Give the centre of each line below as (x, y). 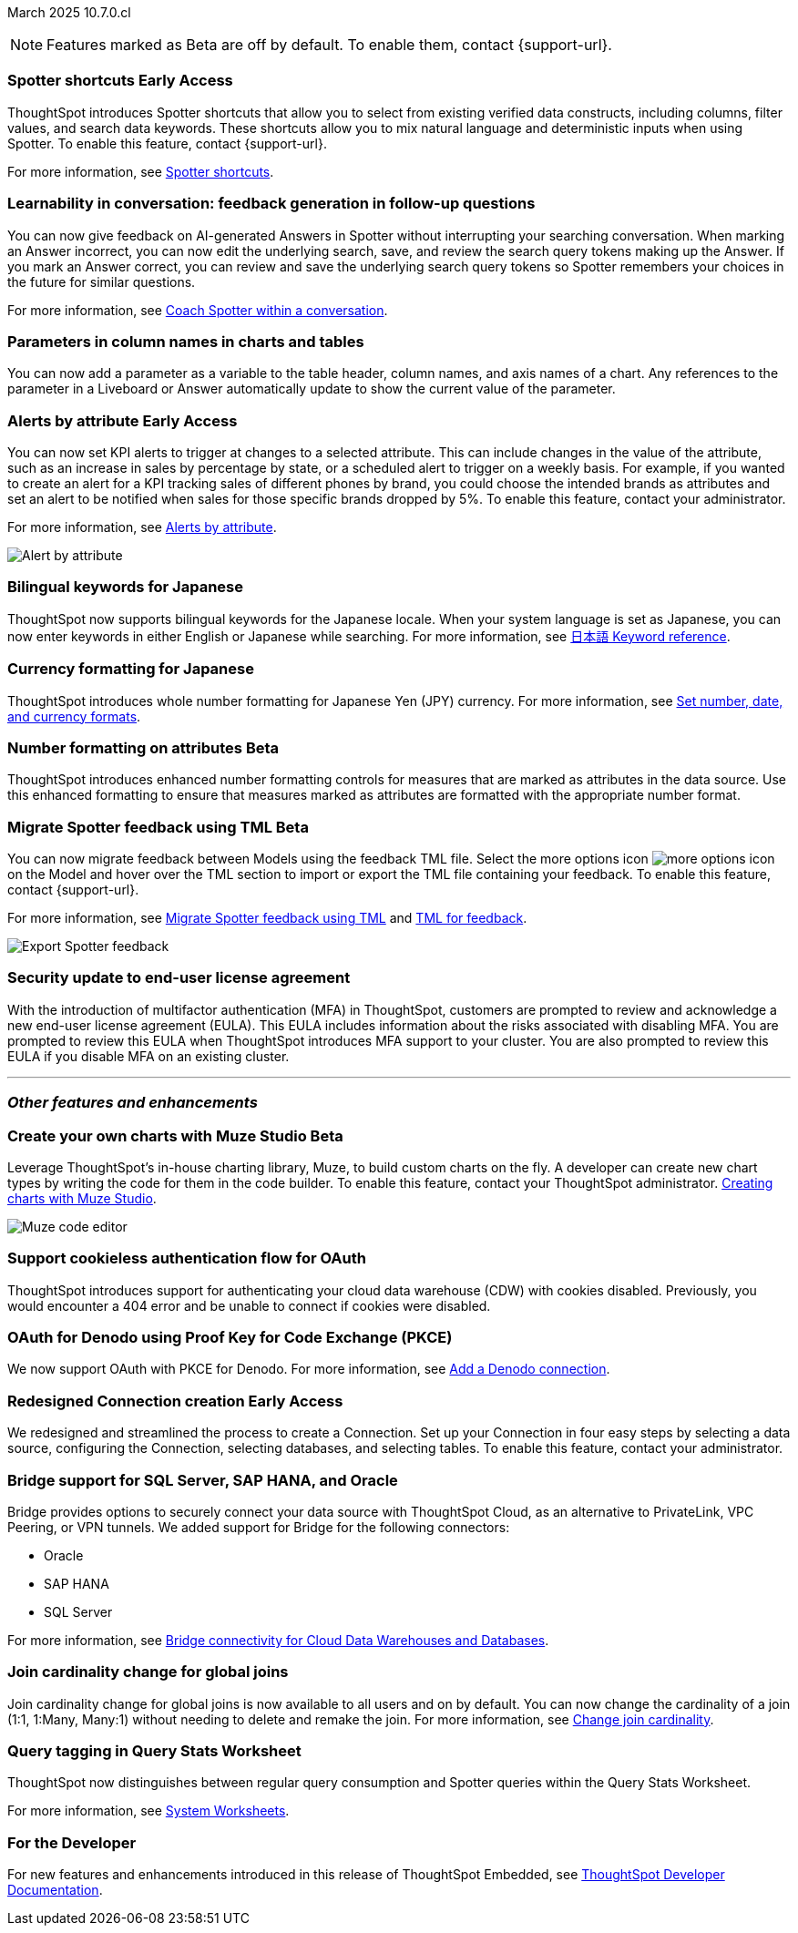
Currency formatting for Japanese (131, 669)
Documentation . (55, 1890)
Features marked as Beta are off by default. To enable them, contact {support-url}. (329, 45)
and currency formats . (74, 716)
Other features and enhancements (133, 1103)
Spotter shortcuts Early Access (120, 81)
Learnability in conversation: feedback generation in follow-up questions (271, 204)
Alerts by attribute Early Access (123, 420)
